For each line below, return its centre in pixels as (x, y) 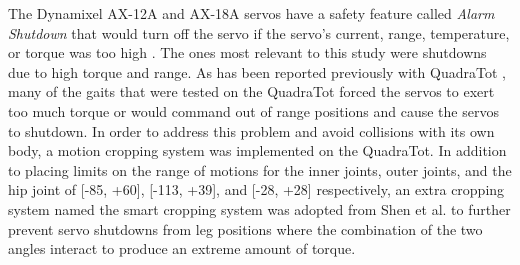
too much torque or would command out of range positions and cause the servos (253, 110)
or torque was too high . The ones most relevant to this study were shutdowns (247, 52)
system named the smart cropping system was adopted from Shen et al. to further (259, 208)
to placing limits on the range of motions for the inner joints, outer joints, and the (260, 169)
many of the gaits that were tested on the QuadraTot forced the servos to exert (251, 91)
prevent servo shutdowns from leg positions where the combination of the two (245, 228)
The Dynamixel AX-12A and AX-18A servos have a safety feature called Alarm (251, 13)
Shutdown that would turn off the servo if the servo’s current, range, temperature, (259, 32)
